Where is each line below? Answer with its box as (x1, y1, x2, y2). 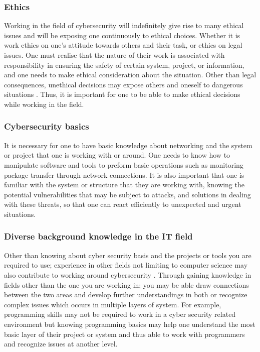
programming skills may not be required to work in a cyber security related (4, 309, 236, 319)
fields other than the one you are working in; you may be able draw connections (4, 279, 249, 290)
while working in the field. (4, 98, 84, 109)
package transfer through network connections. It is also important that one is (4, 169, 244, 180)
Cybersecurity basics (4, 120, 89, 133)
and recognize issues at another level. (4, 338, 118, 349)
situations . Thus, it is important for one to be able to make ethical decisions (4, 89, 240, 99)
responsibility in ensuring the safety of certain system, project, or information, (4, 59, 244, 70)
